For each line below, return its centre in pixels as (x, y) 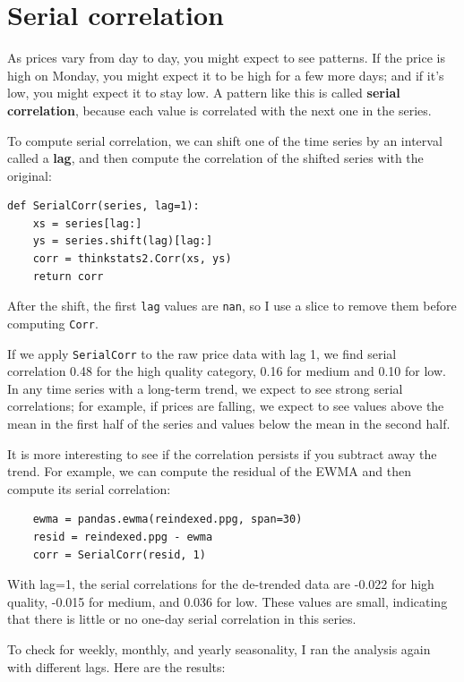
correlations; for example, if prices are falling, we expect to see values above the (226, 406)
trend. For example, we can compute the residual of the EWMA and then (209, 471)
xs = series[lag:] (87, 223)
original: (30, 175)
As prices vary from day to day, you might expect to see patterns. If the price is (226, 58)
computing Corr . (53, 323)
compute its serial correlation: (89, 488)
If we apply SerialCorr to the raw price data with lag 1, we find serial (202, 353)
